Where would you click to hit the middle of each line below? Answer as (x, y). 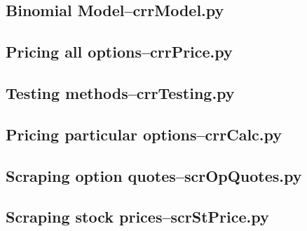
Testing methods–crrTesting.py (120, 92)
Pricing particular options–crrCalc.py (144, 134)
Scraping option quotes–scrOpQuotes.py (154, 175)
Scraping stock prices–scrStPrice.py (137, 217)
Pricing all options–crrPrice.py (119, 52)
